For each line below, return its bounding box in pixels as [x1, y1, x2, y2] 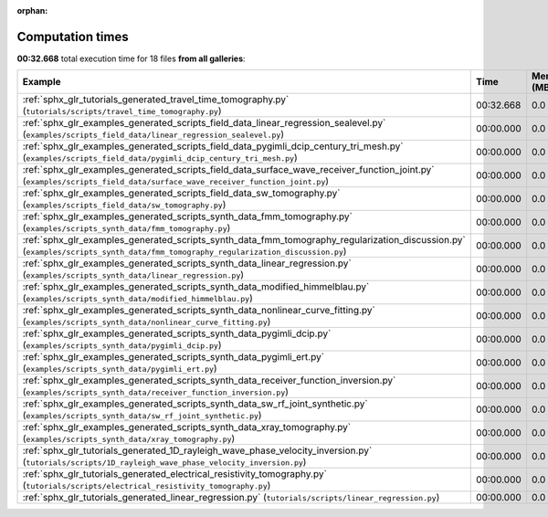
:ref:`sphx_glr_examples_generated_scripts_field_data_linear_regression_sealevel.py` [22, 117, 386, 130]
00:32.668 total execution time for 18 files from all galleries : [16, 53, 246, 64]
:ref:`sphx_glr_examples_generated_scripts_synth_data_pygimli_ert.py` [22, 351, 324, 364]
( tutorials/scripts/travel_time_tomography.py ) [22, 105, 222, 118]
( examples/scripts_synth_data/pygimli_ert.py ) [22, 362, 218, 375]
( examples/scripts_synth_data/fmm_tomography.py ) [22, 222, 231, 235]
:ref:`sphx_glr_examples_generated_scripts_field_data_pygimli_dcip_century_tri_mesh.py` [22, 140, 404, 153]
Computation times [16, 28, 129, 45]
